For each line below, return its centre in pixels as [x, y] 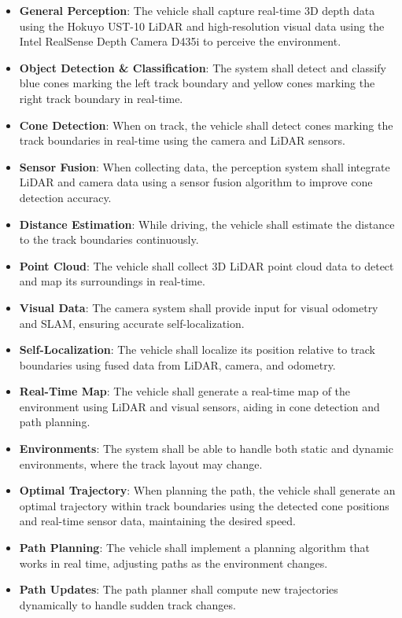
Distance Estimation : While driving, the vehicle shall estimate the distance [207, 224]
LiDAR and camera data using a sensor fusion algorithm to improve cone [196, 182]
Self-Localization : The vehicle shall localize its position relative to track [197, 349]
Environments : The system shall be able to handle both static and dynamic [206, 449]
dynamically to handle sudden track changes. [127, 604]
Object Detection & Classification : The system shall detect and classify [203, 67]
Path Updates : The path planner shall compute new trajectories [179, 589]
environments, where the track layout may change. [141, 463]
